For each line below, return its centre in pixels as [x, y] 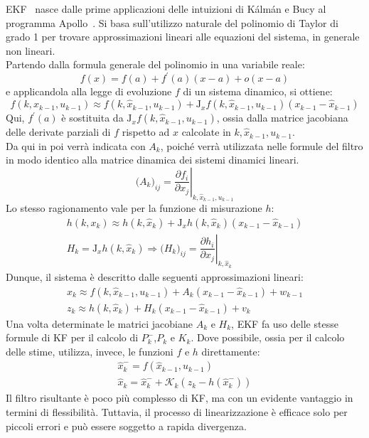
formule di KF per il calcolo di [72, 337]
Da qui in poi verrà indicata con [76, 145]
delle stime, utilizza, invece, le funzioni [90, 351]
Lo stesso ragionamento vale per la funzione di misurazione [134, 208]
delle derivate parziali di [58, 132]
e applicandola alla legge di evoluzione [89, 91]
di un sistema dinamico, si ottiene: [258, 91]
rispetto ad [146, 132]
